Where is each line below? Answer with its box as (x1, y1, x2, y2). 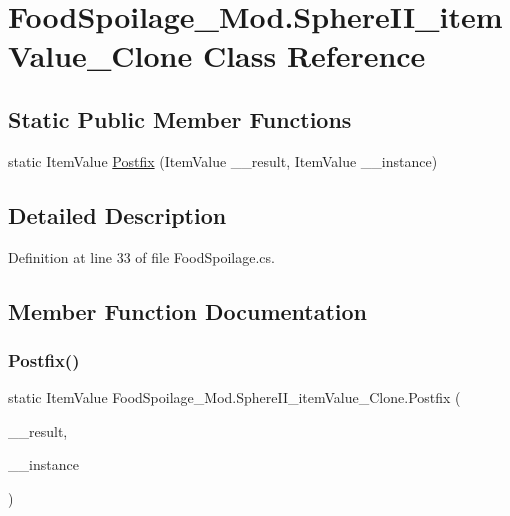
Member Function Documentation (8, 295, 368, 326)
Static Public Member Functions (8, 103, 352, 134)
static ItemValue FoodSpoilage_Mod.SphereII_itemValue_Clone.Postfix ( (8, 387, 461, 408)
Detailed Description (8, 199, 227, 230)
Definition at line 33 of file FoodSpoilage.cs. (8, 246, 275, 267)
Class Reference (202, 35, 426, 76)
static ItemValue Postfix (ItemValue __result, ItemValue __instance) (8, 150, 438, 171)
